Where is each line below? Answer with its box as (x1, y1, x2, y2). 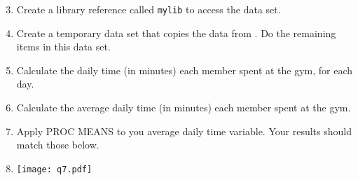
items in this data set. (16, 39, 111, 54)
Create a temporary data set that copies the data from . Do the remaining (16, 25, 336, 40)
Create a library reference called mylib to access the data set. (16, 2, 281, 16)
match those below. (16, 137, 99, 152)
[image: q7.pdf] (16, 164, 92, 174)
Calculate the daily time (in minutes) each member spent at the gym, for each (16, 62, 353, 77)
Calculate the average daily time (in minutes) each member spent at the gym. (16, 100, 351, 115)
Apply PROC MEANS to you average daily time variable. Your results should (16, 123, 352, 138)
